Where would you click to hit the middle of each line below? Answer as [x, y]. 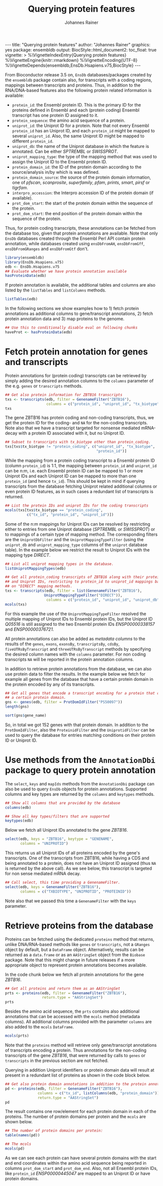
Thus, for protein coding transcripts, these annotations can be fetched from [81, 228]
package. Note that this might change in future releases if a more [70, 960]
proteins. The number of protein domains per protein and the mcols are [76, 1117]
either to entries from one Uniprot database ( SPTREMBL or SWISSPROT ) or [80, 529]
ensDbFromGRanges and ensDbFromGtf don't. [47, 249]
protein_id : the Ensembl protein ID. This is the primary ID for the [76, 105]
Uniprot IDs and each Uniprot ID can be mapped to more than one [71, 476]
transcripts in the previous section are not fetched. [57, 1060]
